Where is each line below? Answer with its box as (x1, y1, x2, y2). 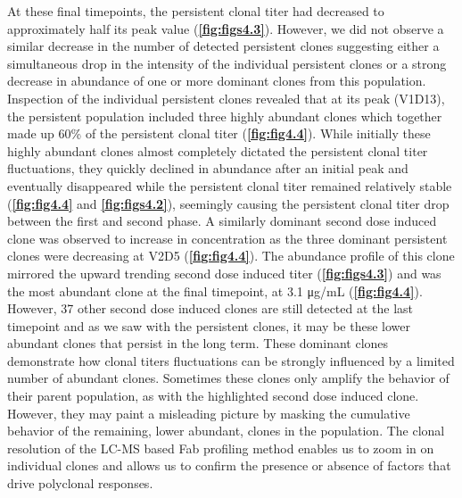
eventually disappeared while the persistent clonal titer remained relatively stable (7, 176, 452, 195)
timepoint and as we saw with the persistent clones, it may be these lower (7, 316, 410, 335)
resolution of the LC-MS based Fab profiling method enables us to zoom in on (7, 438, 434, 457)
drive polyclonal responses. (7, 474, 153, 493)
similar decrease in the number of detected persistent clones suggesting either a (7, 37, 440, 55)
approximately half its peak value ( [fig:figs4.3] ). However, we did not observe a (7, 19, 444, 37)
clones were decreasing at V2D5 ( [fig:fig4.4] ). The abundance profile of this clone (7, 246, 455, 265)
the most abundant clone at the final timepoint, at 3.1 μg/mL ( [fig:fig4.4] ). (7, 281, 423, 300)
